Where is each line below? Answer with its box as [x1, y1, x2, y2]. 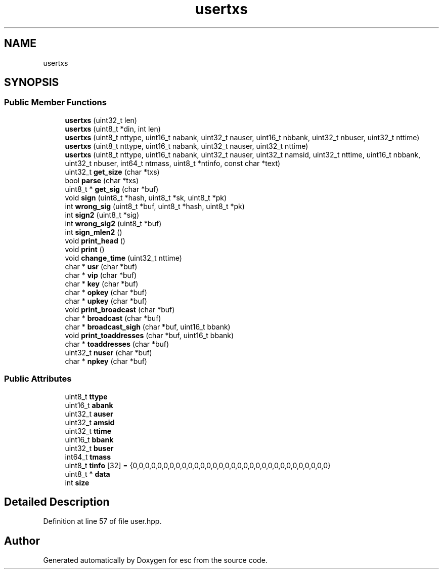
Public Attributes [4, 374, 72, 384]
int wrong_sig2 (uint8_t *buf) [65, 219, 162, 228]
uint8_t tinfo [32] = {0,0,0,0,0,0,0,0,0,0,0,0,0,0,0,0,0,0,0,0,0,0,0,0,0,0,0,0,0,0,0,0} [65, 461, 331, 470]
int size [65, 478, 90, 487]
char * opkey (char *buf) [65, 288, 147, 297]
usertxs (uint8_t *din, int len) [65, 124, 161, 133]
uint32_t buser [65, 443, 114, 453]
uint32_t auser [65, 409, 113, 418]
